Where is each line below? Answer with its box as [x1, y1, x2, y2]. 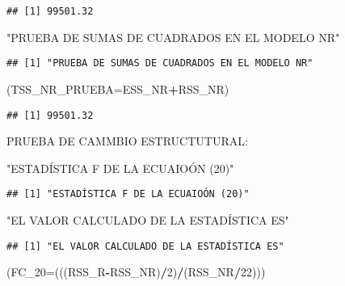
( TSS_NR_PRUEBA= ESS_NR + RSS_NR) [6, 80, 229, 97]
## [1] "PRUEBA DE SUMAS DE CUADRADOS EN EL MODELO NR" [6, 57, 313, 69]
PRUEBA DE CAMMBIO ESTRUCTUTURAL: [6, 132, 248, 149]
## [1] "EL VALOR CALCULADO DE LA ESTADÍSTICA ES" [6, 240, 284, 252]
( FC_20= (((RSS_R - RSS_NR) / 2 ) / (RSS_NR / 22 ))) [6, 263, 266, 280]
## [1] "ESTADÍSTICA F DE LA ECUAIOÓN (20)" [6, 188, 250, 200]
